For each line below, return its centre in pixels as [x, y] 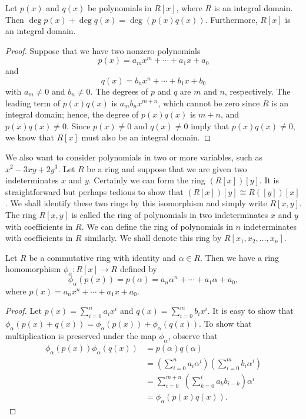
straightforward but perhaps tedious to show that [94, 191]
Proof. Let [24, 311]
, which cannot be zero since [209, 103]
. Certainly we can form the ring [147, 180]
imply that [210, 125]
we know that [30, 137]
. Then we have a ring [240, 257]
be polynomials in [119, 8]
